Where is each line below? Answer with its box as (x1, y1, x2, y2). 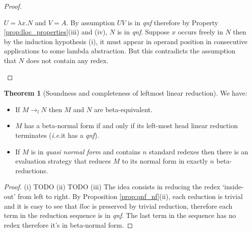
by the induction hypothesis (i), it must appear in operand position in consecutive (4, 36, 248, 46)
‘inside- (222, 182, 244, 192)
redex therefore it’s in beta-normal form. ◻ (4, 219, 133, 230)
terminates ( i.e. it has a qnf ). (15, 130, 99, 140)
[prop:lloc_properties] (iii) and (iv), (4, 27, 108, 37)
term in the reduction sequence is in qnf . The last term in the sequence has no (4, 210, 236, 220)
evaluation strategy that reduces (15, 156, 111, 166)
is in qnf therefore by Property (127, 17, 219, 27)
